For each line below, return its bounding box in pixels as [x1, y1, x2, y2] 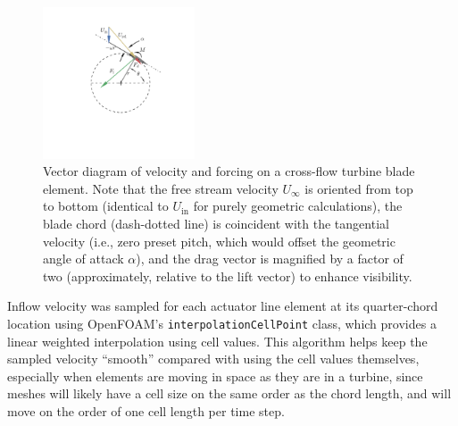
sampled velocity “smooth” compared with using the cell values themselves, [7, 349, 420, 368]
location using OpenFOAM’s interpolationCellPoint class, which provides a [7, 313, 437, 332]
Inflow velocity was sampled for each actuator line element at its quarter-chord [7, 297, 438, 315]
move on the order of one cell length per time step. [7, 401, 285, 420]
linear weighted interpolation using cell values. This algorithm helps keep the [7, 331, 428, 350]
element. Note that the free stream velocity [43, 179, 279, 197]
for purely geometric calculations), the [193, 196, 403, 215]
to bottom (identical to [43, 196, 169, 215]
